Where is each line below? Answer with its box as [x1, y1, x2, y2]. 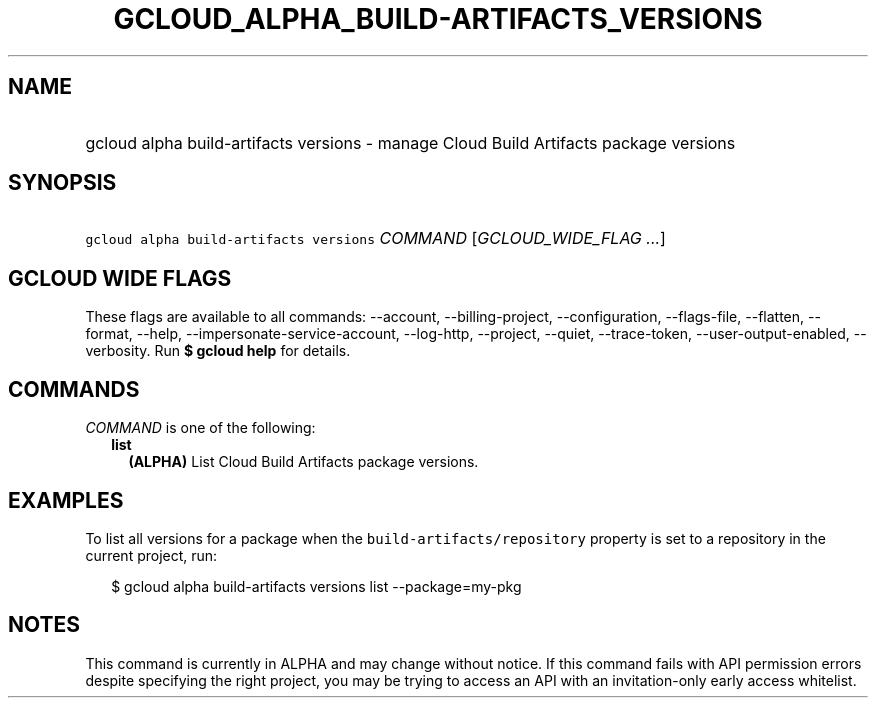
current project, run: [85, 546, 218, 564]
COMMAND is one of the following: [85, 419, 316, 437]
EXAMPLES [8, 487, 124, 513]
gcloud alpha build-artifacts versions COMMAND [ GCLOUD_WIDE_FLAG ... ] [85, 228, 666, 249]
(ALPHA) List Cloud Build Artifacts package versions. [128, 453, 479, 471]
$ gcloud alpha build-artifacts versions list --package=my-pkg [111, 577, 522, 595]
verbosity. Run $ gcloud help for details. [85, 342, 351, 360]
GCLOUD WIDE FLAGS [8, 265, 232, 291]
